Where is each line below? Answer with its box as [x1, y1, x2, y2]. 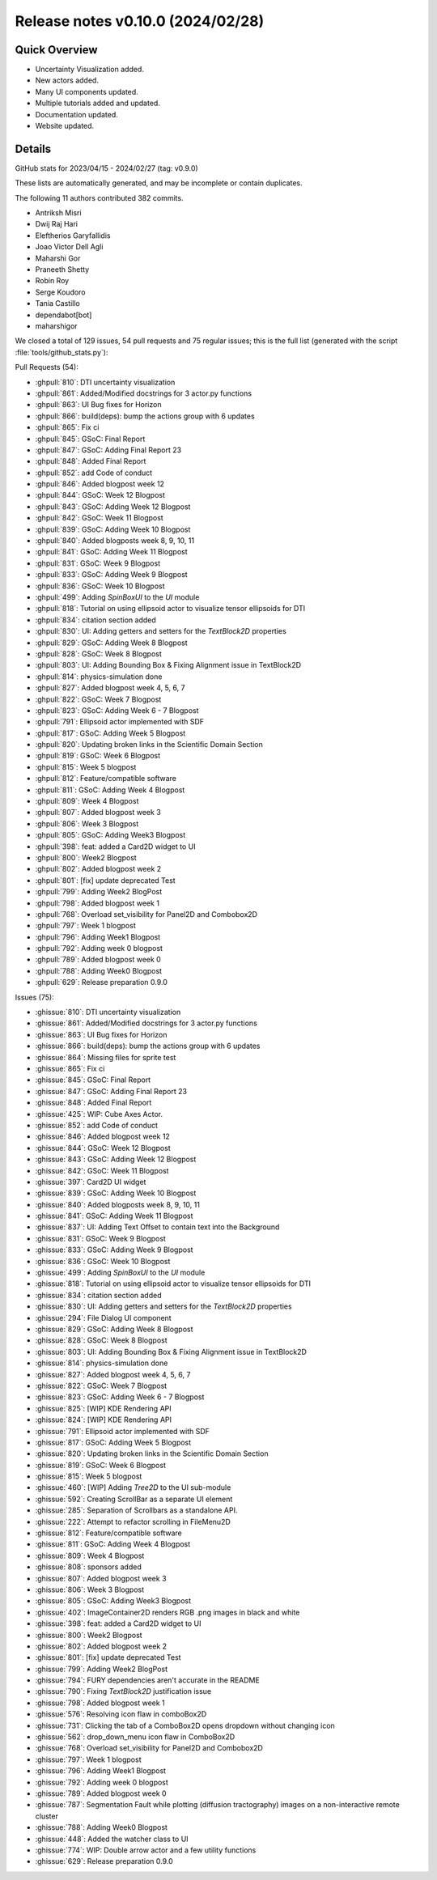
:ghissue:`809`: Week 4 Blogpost [35, 1551, 145, 1560]
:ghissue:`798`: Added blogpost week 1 [35, 1698, 165, 1708]
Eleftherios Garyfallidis [35, 231, 111, 240]
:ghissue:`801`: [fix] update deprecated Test [35, 1653, 181, 1662]
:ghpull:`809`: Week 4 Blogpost [35, 796, 139, 806]
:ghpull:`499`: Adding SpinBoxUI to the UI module [35, 592, 200, 602]
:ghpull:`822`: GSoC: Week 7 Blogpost [35, 694, 162, 704]
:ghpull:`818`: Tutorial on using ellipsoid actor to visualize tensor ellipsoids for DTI [35, 604, 306, 613]
